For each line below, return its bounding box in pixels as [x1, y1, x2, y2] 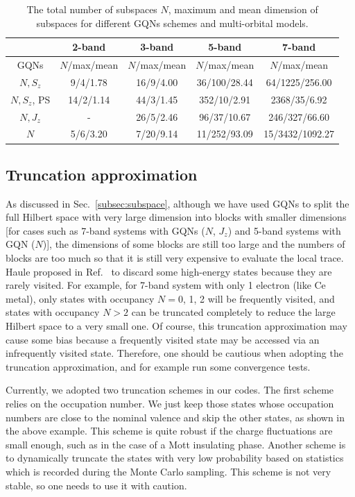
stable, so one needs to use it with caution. [6, 478, 187, 492]
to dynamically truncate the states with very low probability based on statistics [6, 450, 344, 465]
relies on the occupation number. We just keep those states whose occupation [6, 396, 334, 411]
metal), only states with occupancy [6, 291, 155, 305]
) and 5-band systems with [227, 223, 341, 237]
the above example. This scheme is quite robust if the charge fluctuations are [6, 423, 333, 438]
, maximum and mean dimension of [168, 2, 318, 16]
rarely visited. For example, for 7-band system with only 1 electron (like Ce [6, 278, 326, 292]
